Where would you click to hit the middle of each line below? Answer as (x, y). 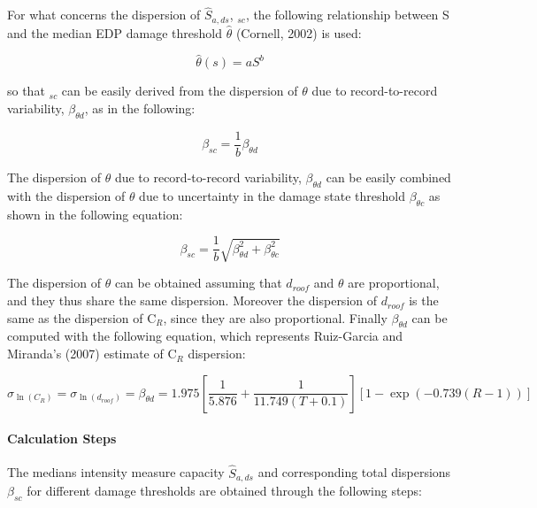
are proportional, (394, 283)
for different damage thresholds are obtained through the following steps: (224, 491)
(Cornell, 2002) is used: (299, 32)
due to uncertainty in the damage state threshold (272, 195)
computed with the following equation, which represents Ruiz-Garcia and (205, 336)
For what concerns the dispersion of (104, 15)
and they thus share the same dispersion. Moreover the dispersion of (192, 300)
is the (424, 300)
